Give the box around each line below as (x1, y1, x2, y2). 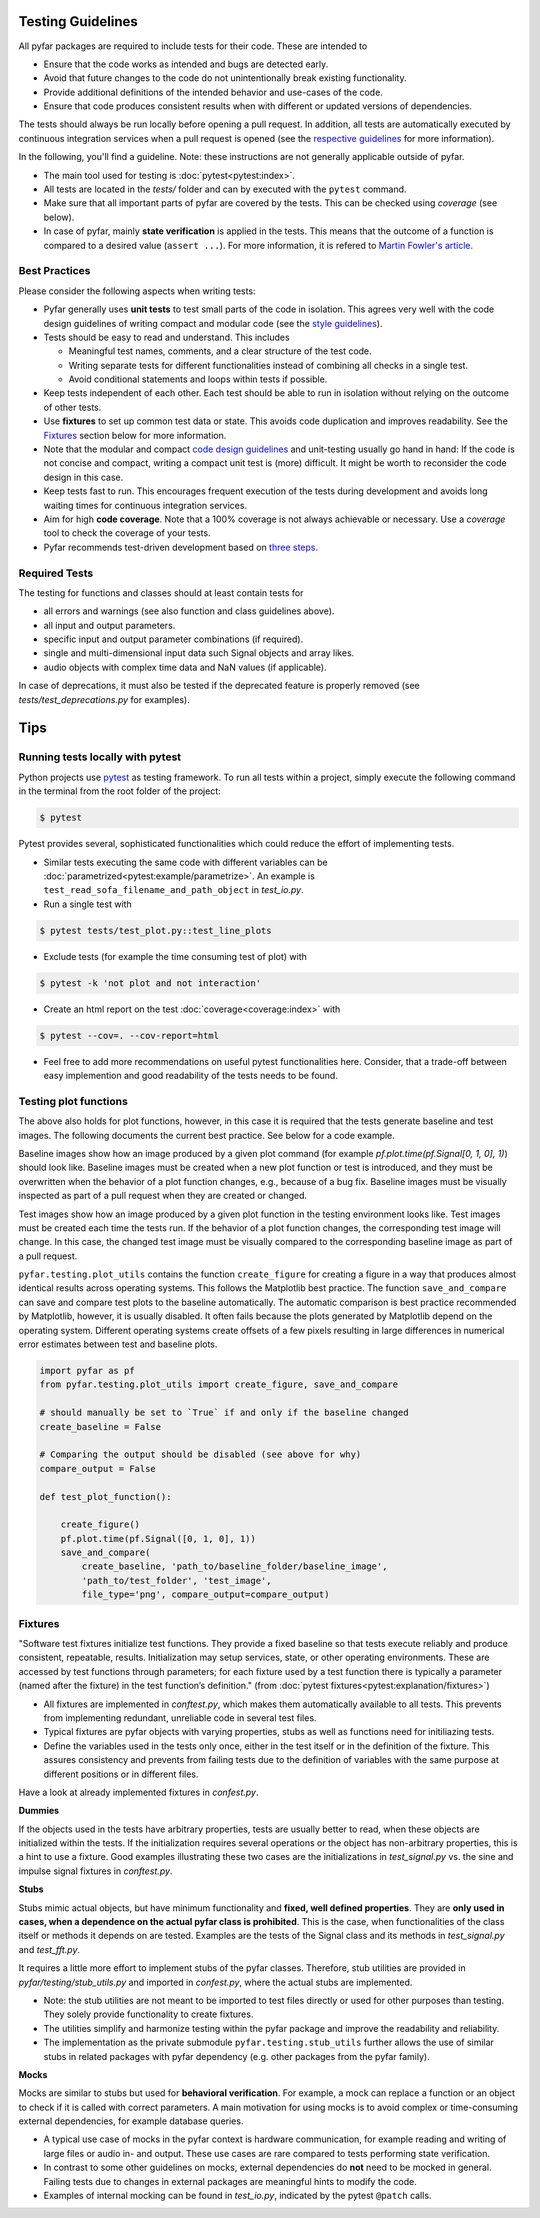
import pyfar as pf (39, 1365, 135, 1376)
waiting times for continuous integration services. (43, 499, 248, 511)
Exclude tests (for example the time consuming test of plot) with (43, 950, 307, 962)
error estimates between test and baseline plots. (18, 1338, 218, 1350)
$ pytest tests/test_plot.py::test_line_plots (39, 925, 272, 936)
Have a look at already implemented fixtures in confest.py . (18, 1786, 259, 1798)
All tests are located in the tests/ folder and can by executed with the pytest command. (43, 183, 407, 195)
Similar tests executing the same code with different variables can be (43, 856, 329, 868)
